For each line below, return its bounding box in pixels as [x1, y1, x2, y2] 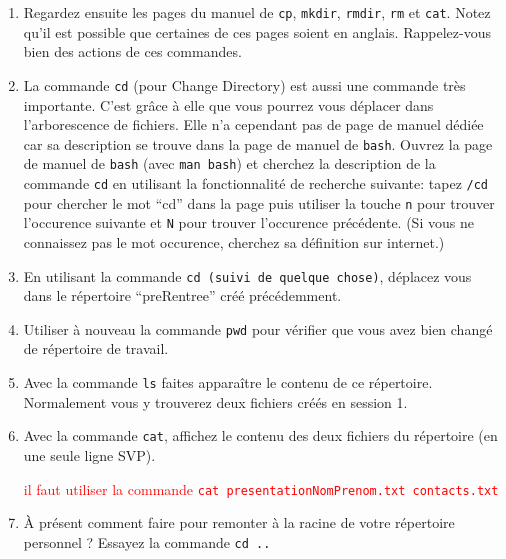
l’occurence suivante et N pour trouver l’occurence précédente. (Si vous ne [23, 212, 474, 233]
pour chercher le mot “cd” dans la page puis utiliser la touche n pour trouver [23, 192, 495, 213]
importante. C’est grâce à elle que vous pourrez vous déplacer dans [23, 94, 434, 115]
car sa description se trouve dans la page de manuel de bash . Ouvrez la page [23, 133, 493, 154]
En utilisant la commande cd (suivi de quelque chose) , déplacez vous [23, 265, 472, 286]
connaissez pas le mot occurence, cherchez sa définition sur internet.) [23, 231, 445, 252]
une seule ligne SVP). [23, 444, 156, 465]
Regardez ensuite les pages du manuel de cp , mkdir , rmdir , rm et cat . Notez [23, 2, 491, 22]
